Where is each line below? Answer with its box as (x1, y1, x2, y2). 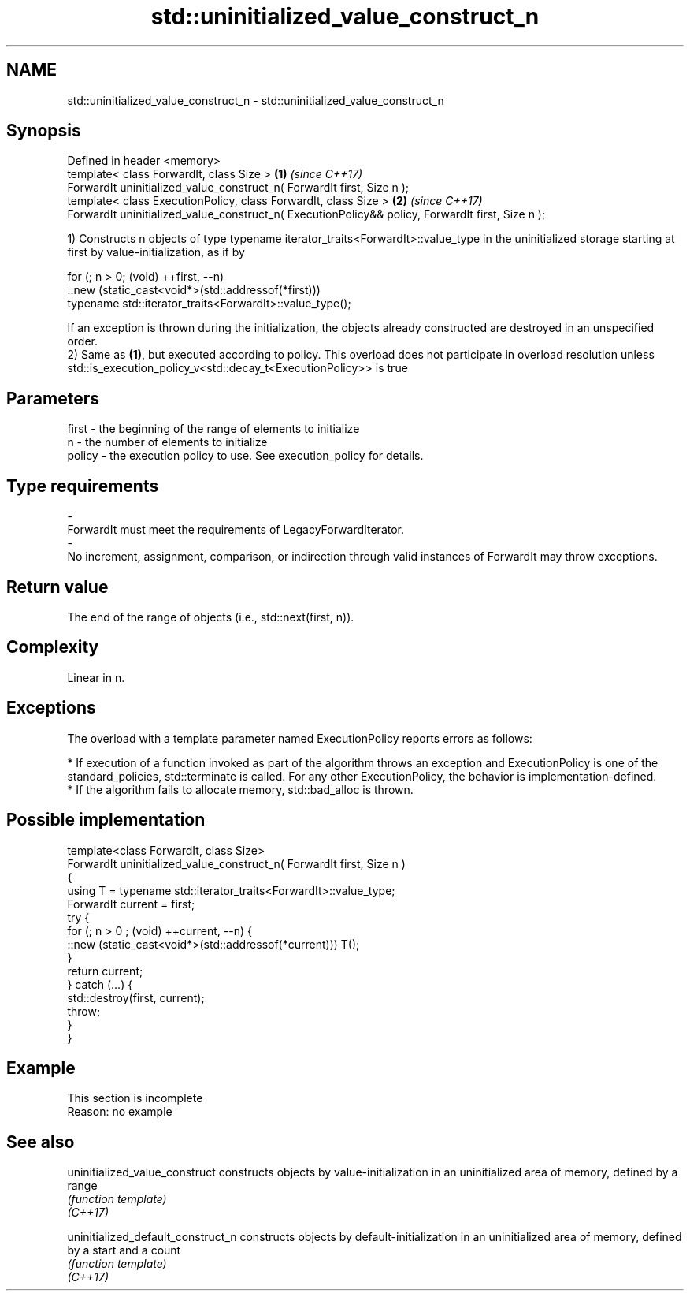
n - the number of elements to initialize (67, 435, 268, 449)
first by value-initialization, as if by (67, 245, 245, 259)
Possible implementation (6, 810, 206, 830)
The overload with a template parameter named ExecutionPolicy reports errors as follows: (67, 731, 532, 745)
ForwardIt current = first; (67, 896, 195, 911)
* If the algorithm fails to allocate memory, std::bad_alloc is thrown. (67, 782, 414, 796)
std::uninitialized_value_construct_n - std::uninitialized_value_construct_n (67, 93, 444, 107)
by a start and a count (67, 1243, 181, 1258)
